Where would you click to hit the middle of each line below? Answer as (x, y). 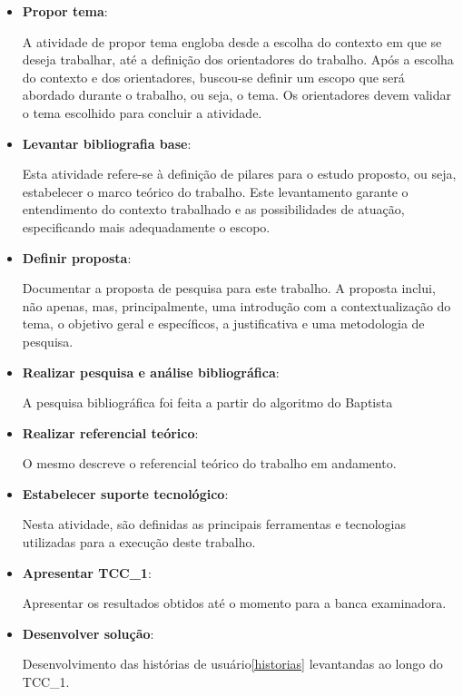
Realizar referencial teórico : (110, 432)
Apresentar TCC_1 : (87, 572)
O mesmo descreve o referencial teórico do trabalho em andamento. (209, 463)
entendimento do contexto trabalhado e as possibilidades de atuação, (213, 209)
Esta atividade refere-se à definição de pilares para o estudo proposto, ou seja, (239, 174)
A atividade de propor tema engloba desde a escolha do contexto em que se (232, 41)
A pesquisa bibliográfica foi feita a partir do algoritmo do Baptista (207, 402)
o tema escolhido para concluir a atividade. (142, 112)
